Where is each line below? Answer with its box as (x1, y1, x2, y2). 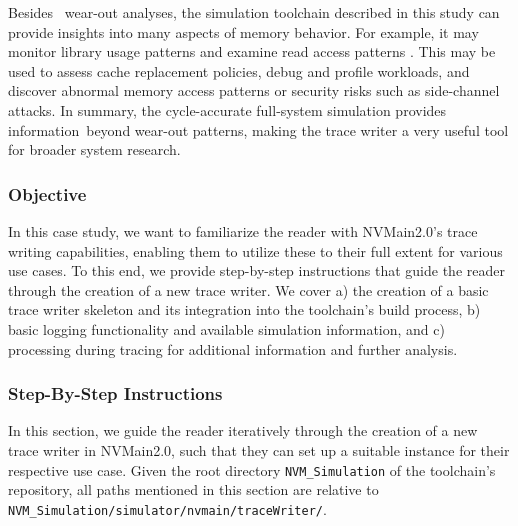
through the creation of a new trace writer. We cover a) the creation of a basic (8, 279, 489, 300)
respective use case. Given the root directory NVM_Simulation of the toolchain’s (8, 459, 496, 480)
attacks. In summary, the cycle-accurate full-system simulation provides (8, 99, 447, 120)
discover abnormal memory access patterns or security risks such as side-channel (8, 80, 500, 101)
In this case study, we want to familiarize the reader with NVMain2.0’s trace (8, 220, 478, 241)
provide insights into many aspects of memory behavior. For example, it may (8, 21, 479, 42)
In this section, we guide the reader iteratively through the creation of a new (8, 420, 478, 441)
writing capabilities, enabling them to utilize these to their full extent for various (8, 240, 503, 261)
